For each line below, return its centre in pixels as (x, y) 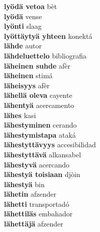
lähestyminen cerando (40, 125)
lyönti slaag (23, 26)
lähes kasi (20, 115)
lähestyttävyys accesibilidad (50, 144)
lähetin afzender (30, 194)
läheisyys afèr (27, 85)
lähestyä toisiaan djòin (42, 174)
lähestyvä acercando (37, 164)
